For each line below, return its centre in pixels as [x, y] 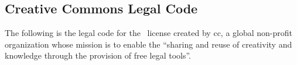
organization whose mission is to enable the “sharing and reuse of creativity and [148, 44]
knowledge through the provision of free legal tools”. [98, 55]
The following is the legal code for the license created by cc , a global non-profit [149, 33]
